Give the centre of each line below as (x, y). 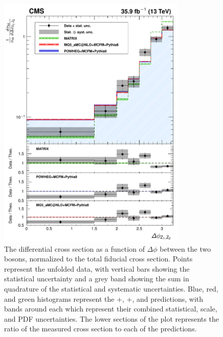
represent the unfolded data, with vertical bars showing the (97, 268)
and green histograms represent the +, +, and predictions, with (104, 298)
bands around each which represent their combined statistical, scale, (111, 309)
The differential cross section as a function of (74, 248)
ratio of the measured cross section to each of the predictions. (101, 329)
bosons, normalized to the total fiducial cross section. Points (98, 259)
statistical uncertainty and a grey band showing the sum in (97, 279)
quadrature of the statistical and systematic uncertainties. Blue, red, (111, 288)
